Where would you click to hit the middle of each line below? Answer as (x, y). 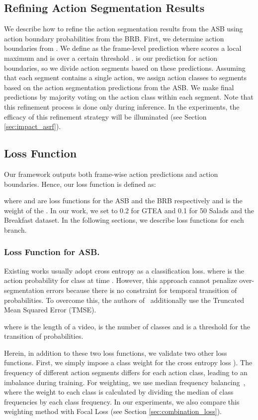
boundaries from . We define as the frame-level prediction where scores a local (123, 48)
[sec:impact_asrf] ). (33, 126)
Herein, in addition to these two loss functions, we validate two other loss (116, 352)
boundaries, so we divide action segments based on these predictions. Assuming (125, 68)
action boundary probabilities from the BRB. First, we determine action (114, 38)
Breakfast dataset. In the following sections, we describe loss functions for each (124, 220)
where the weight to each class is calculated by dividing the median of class (119, 392)
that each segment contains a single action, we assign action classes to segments (125, 77)
